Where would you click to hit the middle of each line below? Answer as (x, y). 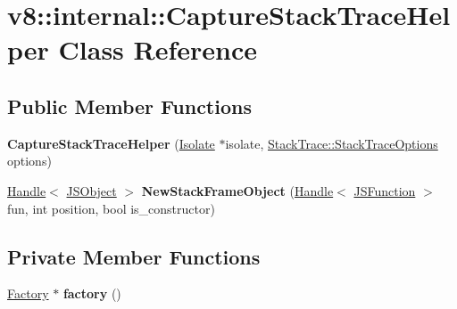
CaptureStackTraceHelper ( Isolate (111, 143)
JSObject (91, 190)
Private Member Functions (134, 256)
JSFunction (385, 190)
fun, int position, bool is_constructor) (111, 208)
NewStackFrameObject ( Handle (237, 190)
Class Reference (158, 49)
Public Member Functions (129, 106)
